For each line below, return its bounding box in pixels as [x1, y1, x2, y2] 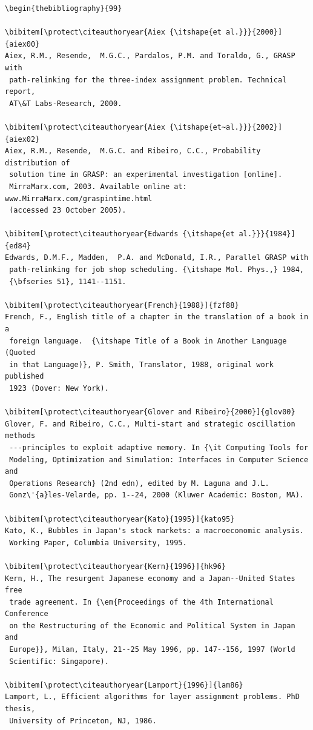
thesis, [5, 705, 36, 714]
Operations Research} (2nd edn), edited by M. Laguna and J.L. [9, 479, 269, 488]
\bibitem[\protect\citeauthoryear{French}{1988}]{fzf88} [5, 300, 239, 310]
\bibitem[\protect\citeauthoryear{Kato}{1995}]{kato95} [5, 514, 235, 523]
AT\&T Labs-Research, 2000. [9, 99, 122, 108]
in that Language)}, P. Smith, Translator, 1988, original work [9, 360, 274, 369]
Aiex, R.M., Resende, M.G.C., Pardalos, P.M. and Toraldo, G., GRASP [5, 51, 295, 61]
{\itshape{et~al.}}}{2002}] [170, 122, 283, 131]
